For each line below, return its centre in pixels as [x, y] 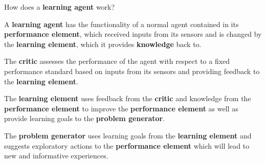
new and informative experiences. [56, 156]
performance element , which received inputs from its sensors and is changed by [133, 34]
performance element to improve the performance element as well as [121, 108]
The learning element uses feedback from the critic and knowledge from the [128, 98]
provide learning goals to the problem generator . [85, 118]
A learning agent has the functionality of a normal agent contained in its [121, 24]
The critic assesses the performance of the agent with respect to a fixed [117, 61]
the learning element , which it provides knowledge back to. [103, 44]
